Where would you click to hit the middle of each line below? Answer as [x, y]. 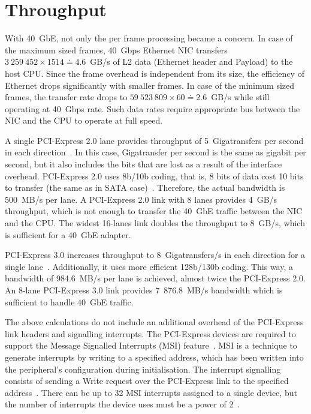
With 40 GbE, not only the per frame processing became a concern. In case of [149, 38]
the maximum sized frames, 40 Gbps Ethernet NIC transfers [116, 49]
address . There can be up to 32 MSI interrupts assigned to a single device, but [151, 392]
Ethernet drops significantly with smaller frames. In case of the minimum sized [150, 85]
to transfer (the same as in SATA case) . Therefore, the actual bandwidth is [145, 187]
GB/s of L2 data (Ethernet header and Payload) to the [191, 61]
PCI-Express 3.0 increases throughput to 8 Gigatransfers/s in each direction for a [155, 255]
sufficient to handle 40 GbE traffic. [69, 301]
